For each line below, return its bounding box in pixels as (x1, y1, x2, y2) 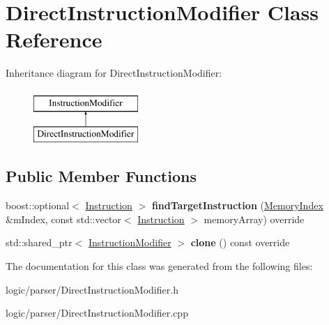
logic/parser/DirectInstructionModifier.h (6, 282, 178, 296)
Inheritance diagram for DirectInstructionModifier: (6, 66, 222, 80)
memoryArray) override (204, 211, 305, 226)
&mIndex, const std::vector (6, 211, 121, 226)
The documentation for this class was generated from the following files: (6, 259, 313, 273)
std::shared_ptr (6, 235, 72, 250)
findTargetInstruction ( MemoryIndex (151, 198, 323, 213)
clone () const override (190, 235, 290, 250)
